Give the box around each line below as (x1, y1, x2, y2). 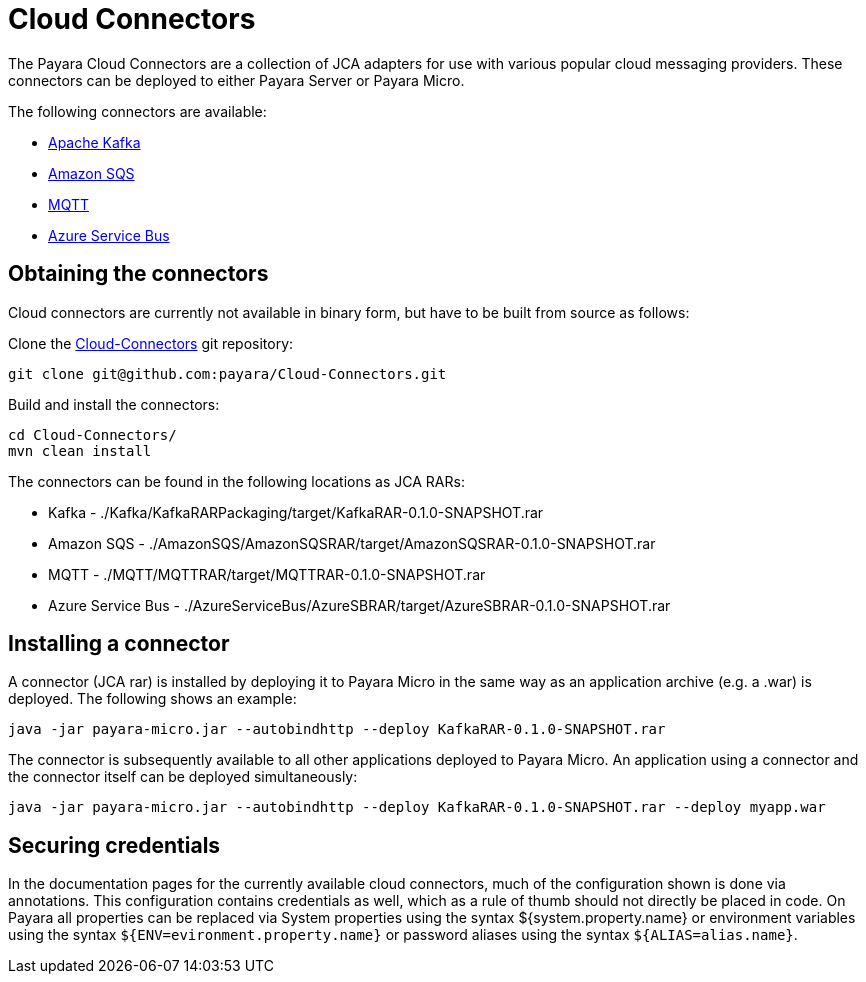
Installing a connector (8, 631, 230, 657)
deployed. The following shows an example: (8, 690, 297, 708)
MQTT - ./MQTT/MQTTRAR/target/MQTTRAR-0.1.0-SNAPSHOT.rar (48, 565, 486, 583)
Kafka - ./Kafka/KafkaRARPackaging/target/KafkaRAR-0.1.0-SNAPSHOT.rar (48, 503, 544, 521)
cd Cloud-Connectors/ (8, 426, 177, 443)
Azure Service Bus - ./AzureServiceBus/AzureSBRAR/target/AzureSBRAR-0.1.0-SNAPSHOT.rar (48, 596, 671, 614)
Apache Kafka (48, 133, 141, 151)
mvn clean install (8, 442, 152, 459)
